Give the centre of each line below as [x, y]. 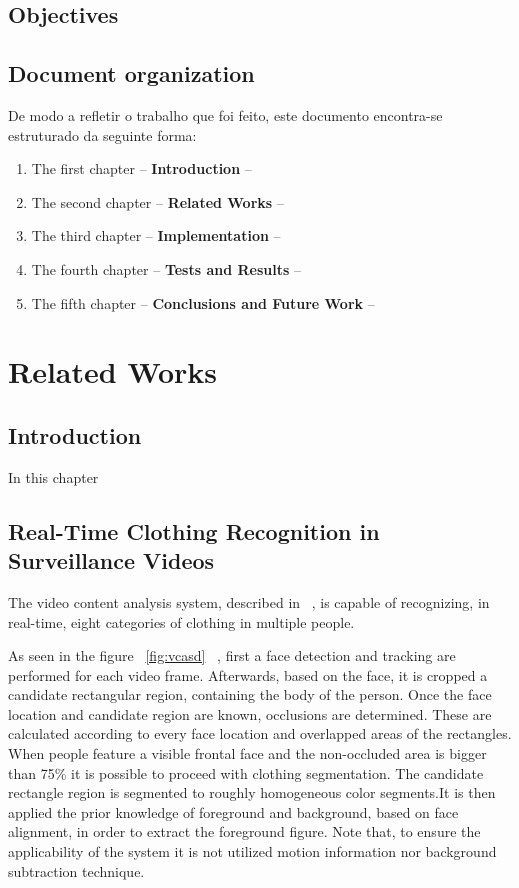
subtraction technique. [76, 870]
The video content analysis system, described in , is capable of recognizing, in [249, 601]
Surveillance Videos [111, 560]
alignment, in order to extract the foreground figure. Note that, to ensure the [244, 831]
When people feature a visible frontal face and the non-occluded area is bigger [247, 753]
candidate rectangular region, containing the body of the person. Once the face [250, 694]
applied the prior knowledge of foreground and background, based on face [233, 811]
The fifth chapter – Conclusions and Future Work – [203, 302]
